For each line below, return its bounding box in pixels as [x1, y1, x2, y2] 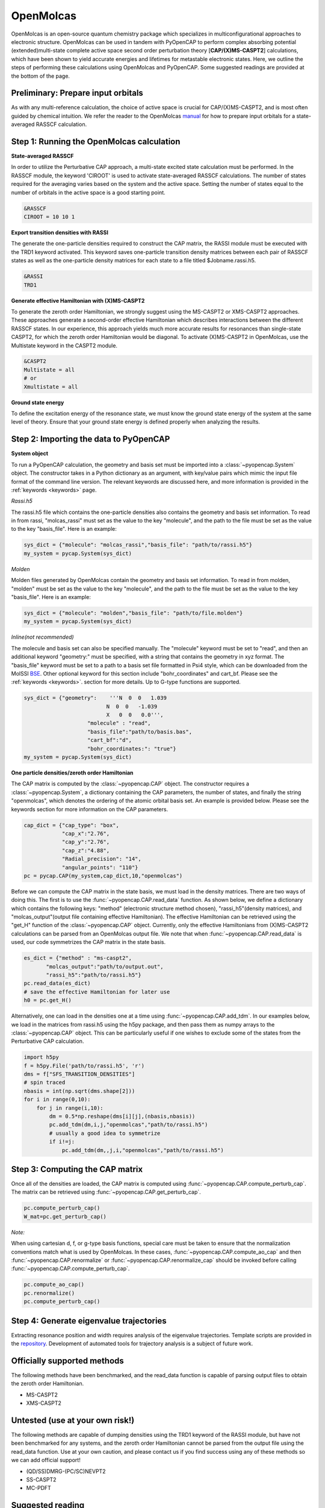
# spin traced [23, 1079, 66, 1086]
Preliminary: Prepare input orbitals [11, 88, 144, 98]
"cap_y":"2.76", [61, 838, 110, 846]
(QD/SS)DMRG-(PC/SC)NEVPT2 [26, 1468, 106, 1475]
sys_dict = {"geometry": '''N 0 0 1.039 [23, 694, 167, 702]
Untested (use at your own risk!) [11, 1415, 135, 1425]
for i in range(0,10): [23, 1096, 91, 1103]
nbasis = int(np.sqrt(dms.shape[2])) [23, 1088, 135, 1094]
